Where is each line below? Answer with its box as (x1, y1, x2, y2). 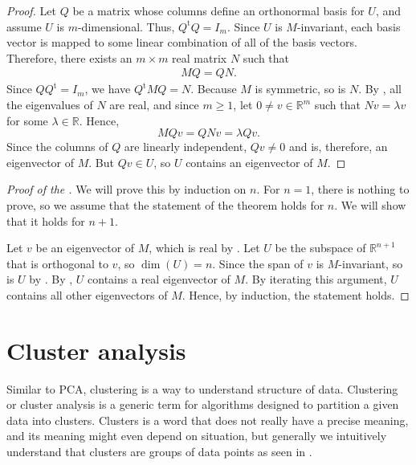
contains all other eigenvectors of (6, 286, 168, 303)
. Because (190, 80, 237, 97)
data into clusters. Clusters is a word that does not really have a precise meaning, (6, 411, 409, 428)
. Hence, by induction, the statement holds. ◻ (181, 286, 410, 303)
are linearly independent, (124, 138, 247, 155)
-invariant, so (338, 255, 403, 271)
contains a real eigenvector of (88, 271, 230, 288)
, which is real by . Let (149, 239, 260, 256)
